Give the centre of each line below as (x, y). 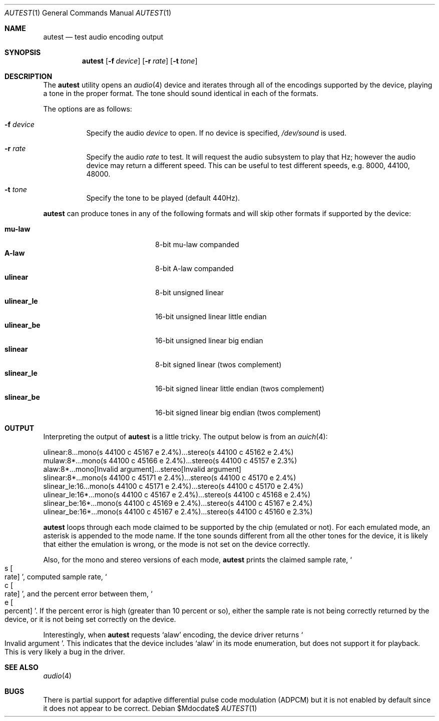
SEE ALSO (22, 667)
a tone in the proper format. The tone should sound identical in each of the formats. (181, 93)
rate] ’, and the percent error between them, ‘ (79, 594)
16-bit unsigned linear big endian (209, 340)
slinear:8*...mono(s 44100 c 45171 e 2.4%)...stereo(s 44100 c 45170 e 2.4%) (170, 478)
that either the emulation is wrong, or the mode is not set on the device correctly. (176, 544)
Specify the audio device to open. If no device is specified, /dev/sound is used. (216, 133)
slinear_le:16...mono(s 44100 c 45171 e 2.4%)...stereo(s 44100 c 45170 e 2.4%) (173, 486)
